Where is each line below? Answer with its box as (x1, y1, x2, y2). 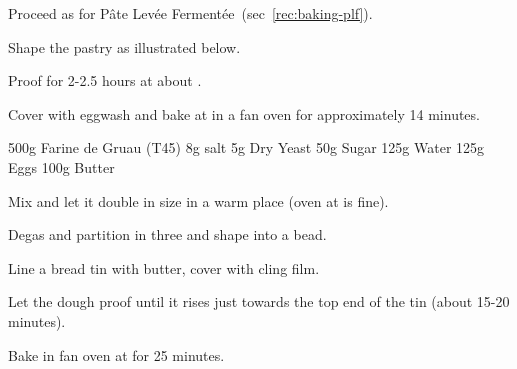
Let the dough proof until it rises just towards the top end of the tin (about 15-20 (8, 291, 510, 312)
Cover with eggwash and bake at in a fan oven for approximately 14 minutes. (8, 103, 480, 124)
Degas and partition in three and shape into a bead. (8, 224, 327, 245)
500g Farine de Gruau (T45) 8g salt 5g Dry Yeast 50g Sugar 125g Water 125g (8, 137, 485, 158)
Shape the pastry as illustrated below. (8, 36, 241, 57)
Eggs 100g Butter (8, 156, 115, 177)
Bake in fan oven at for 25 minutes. (8, 344, 225, 365)
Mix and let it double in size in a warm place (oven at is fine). (8, 190, 389, 211)
